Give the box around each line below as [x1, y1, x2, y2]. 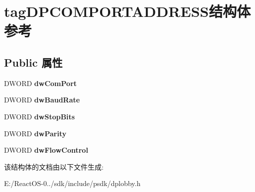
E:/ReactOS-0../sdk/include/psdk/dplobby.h [4, 178, 141, 189]
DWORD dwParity [4, 128, 67, 138]
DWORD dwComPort [4, 78, 77, 88]
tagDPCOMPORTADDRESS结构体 [4, 1, 251, 21]
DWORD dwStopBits [4, 111, 75, 121]
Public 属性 [4, 54, 63, 70]
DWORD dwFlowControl [4, 145, 88, 155]
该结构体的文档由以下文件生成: [4, 161, 104, 172]
